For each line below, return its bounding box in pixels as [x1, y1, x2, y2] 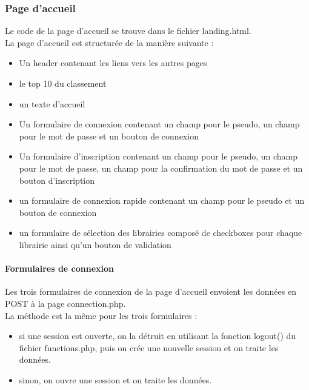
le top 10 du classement [19, 77, 107, 89]
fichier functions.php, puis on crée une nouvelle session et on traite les [19, 341, 279, 354]
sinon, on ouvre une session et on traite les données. [19, 373, 212, 386]
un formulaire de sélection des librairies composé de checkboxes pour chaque [19, 226, 302, 239]
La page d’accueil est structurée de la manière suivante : [5, 36, 214, 49]
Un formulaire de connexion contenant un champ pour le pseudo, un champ [19, 118, 300, 130]
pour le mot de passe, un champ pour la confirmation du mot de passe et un [19, 161, 303, 174]
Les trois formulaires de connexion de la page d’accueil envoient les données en [5, 285, 296, 298]
